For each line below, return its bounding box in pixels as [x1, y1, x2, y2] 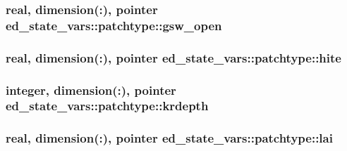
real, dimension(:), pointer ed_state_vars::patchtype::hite [6, 48, 341, 66]
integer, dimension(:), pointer [6, 81, 176, 98]
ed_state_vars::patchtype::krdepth [6, 97, 209, 114]
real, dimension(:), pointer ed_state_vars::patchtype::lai [6, 129, 333, 147]
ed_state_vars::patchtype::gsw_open [6, 16, 222, 34]
